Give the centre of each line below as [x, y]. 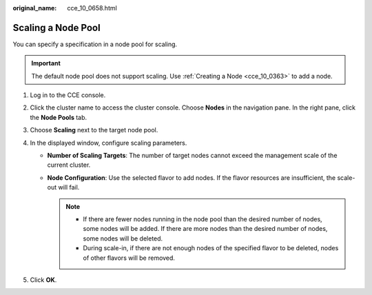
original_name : [35, 8]
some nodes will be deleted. [123, 238]
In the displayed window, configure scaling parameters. [108, 143]
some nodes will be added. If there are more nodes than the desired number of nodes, [205, 229]
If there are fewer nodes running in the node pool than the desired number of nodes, [203, 219]
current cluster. [69, 165]
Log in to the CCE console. [68, 95]
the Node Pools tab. [59, 117]
